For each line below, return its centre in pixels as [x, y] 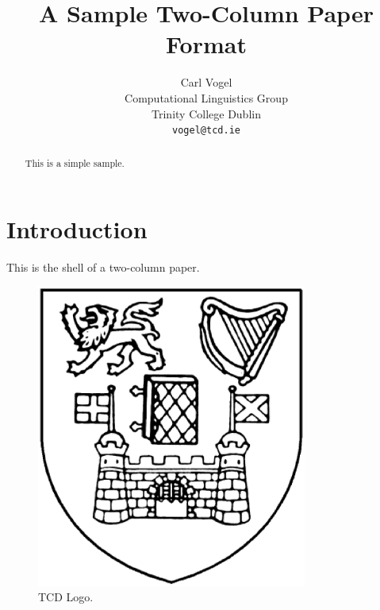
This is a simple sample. [75, 162]
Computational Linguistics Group [206, 97]
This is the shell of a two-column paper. [103, 267]
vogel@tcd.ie [206, 131]
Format [206, 44]
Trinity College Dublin [206, 113]
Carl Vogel [206, 82]
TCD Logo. [66, 597]
